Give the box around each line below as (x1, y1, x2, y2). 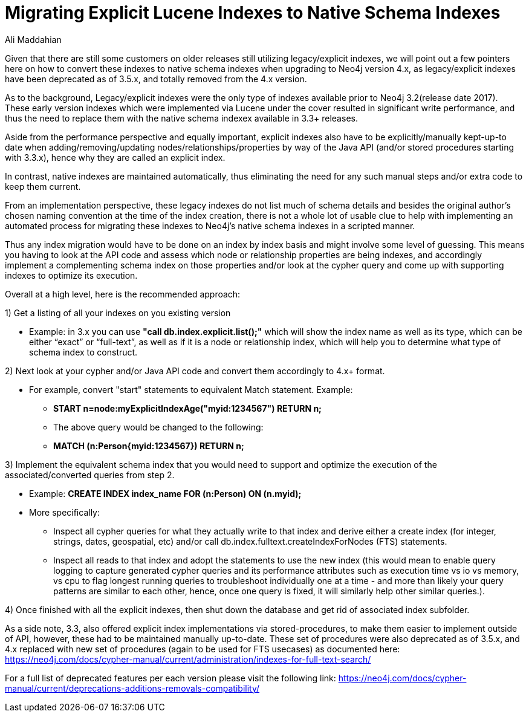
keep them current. (5, 181, 81, 192)
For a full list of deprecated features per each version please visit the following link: (5, 672, 336, 683)
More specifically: (29, 507, 100, 517)
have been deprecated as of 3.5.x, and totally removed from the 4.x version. (5, 73, 307, 84)
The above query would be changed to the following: (53, 421, 264, 432)
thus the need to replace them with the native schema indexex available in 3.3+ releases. (5, 112, 358, 123)
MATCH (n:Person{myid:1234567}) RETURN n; (53, 440, 244, 451)
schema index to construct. (29, 346, 138, 357)
